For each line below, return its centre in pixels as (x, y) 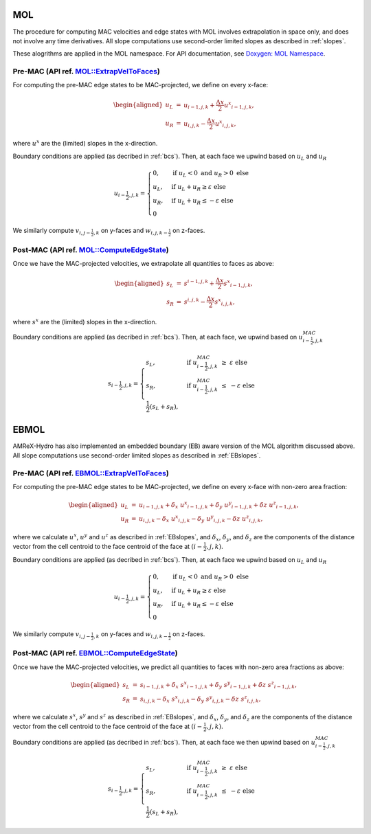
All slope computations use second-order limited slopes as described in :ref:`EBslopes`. (137, 455)
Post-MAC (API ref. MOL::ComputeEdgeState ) (91, 249)
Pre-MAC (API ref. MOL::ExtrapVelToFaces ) (87, 71)
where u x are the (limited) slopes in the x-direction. (85, 143)
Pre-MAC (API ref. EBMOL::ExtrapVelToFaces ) (91, 473)
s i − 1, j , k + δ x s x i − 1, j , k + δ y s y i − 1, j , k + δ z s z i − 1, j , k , (218, 685)
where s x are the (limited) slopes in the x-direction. (85, 322)
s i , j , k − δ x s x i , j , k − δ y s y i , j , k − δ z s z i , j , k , (200, 699)
